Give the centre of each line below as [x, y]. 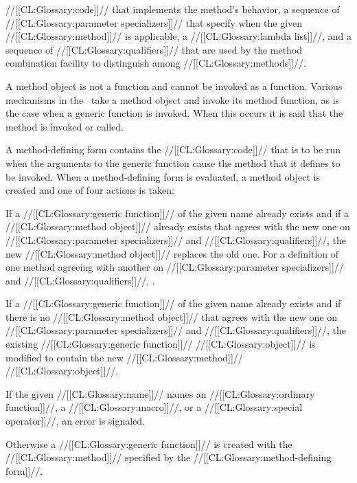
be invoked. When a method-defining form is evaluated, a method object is [163, 176]
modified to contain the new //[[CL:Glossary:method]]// [124, 357]
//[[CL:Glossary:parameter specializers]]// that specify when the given [154, 22]
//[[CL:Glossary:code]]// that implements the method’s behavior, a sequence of [173, 9]
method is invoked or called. [65, 126]
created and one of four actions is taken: [90, 190]
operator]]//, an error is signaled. [75, 421]
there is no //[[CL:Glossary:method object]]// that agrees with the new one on [171, 316]
